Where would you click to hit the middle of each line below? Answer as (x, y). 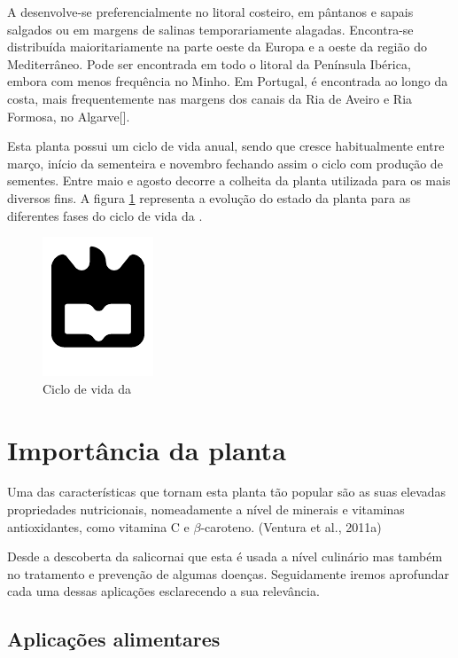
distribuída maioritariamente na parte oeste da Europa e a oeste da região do (217, 47)
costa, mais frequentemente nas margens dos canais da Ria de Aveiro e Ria (210, 98)
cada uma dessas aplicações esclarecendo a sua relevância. (163, 591)
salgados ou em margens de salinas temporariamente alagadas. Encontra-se (210, 29)
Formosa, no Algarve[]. (69, 116)
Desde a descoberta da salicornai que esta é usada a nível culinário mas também (225, 556)
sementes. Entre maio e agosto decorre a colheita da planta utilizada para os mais (229, 180)
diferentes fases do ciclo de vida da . (105, 215)
